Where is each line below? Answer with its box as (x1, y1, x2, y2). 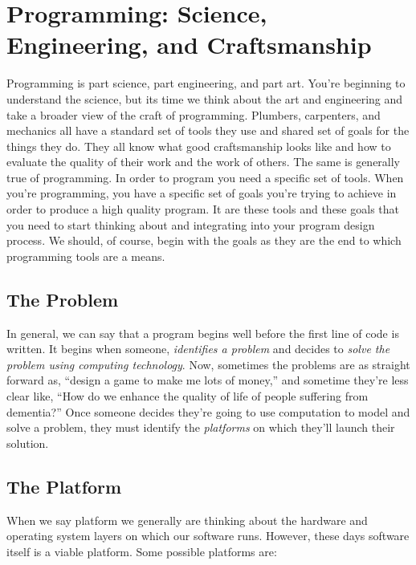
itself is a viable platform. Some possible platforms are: (6, 543, 277, 559)
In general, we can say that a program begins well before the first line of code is (6, 324, 399, 341)
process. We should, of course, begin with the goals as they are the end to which (6, 232, 402, 249)
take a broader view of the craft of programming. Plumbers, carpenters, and (6, 106, 381, 123)
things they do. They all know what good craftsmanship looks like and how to (6, 137, 391, 154)
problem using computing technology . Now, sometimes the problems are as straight (6, 356, 410, 372)
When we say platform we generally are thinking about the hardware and (6, 511, 368, 528)
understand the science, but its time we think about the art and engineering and (6, 90, 403, 107)
